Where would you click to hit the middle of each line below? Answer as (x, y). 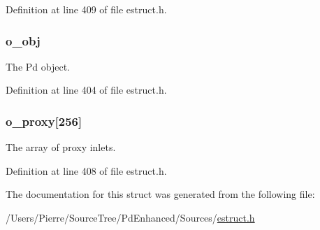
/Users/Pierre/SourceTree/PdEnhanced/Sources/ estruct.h (130, 217)
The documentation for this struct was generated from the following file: (160, 194)
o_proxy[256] (44, 121)
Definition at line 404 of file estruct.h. (86, 90)
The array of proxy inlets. (61, 147)
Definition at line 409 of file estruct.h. (86, 9)
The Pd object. (38, 66)
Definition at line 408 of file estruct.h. (86, 170)
